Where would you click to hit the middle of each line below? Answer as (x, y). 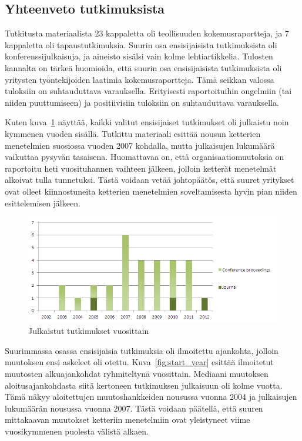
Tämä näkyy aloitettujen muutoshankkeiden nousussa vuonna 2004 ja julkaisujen (151, 397)
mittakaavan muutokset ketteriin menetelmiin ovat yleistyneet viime (127, 420)
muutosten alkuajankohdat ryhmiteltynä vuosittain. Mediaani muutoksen (137, 374)
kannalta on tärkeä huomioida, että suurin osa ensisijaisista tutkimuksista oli (143, 67)
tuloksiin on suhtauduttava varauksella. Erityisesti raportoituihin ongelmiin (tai (148, 91)
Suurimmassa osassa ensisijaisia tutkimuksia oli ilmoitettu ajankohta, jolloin (142, 350)
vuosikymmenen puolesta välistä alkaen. (77, 431)
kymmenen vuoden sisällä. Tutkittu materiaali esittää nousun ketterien (133, 133)
